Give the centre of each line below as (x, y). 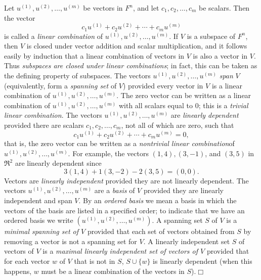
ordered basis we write (39, 220)
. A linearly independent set (187, 241)
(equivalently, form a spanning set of (60, 85)
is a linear (227, 85)
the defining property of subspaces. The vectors (77, 76)
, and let (146, 8)
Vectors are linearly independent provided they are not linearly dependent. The (126, 180)
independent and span (38, 200)
